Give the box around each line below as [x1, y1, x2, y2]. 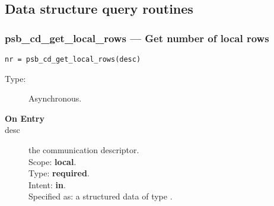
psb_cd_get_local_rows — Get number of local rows [5, 30, 269, 45]
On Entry [5, 112, 44, 124]
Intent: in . [28, 178, 66, 191]
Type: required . [28, 167, 90, 179]
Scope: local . [28, 155, 77, 167]
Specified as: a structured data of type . [28, 190, 173, 202]
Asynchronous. [28, 92, 82, 104]
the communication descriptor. [28, 144, 139, 156]
